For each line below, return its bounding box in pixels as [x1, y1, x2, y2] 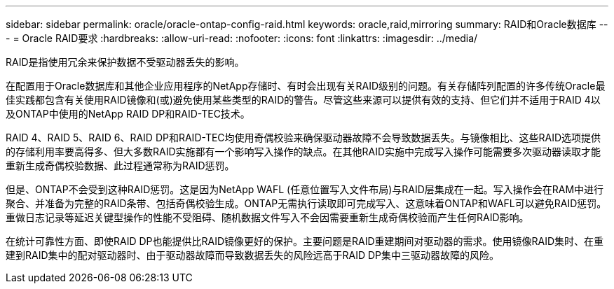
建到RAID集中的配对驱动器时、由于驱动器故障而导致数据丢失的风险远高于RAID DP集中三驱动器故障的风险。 [6, 249, 500, 261]
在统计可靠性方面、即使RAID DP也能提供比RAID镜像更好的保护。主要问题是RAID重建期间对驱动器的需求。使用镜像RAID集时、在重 [6, 235, 604, 247]
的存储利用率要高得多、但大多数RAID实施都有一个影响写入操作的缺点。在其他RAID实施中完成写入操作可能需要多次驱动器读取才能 [6, 146, 601, 157]
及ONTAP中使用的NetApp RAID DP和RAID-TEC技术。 [6, 108, 250, 120]
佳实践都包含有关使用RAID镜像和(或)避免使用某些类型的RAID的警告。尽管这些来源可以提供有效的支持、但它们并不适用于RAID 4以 [6, 94, 601, 106]
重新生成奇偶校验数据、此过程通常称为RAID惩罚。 [6, 160, 235, 171]
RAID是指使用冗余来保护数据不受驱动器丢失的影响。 [6, 56, 245, 68]
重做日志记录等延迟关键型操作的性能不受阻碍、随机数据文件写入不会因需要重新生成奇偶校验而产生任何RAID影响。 [6, 211, 529, 223]
